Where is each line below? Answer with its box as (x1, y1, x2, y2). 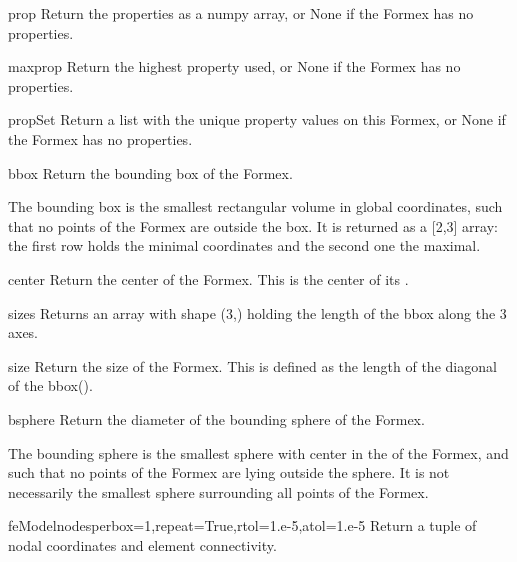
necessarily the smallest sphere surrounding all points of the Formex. (8, 481, 429, 502)
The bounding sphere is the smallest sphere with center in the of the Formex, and (8, 442, 509, 463)
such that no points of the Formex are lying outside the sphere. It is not (8, 462, 450, 483)
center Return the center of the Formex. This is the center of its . (8, 268, 409, 289)
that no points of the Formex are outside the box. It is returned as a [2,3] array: (8, 215, 498, 236)
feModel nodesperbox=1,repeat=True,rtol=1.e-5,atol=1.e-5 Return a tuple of (8, 515, 477, 536)
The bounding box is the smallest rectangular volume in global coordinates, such (8, 196, 503, 217)
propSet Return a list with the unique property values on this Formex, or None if (8, 109, 506, 130)
